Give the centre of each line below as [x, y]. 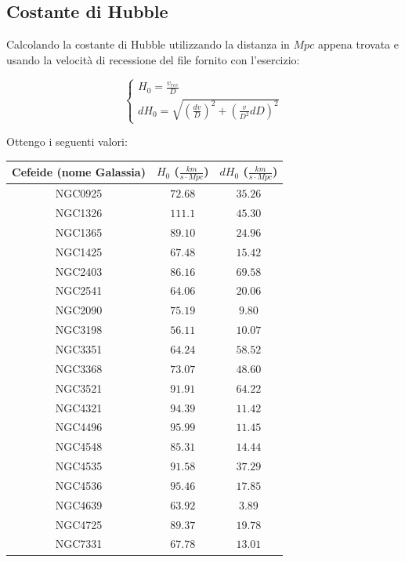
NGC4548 [79, 446]
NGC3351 [79, 348]
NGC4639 [79, 504]
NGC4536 [79, 485]
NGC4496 [79, 427]
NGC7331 [79, 544]
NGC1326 [79, 213]
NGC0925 [79, 193]
